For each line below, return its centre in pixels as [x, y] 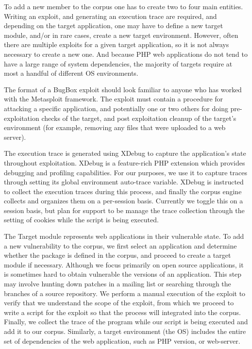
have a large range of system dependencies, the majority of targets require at [118, 63]
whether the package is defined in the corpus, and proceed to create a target [118, 255]
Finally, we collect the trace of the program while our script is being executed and [126, 322]
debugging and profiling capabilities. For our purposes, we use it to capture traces [126, 172]
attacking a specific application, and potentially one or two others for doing [116, 108]
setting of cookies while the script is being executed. [81, 220]
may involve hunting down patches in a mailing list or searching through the [118, 284]
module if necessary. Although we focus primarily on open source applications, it [124, 264]
